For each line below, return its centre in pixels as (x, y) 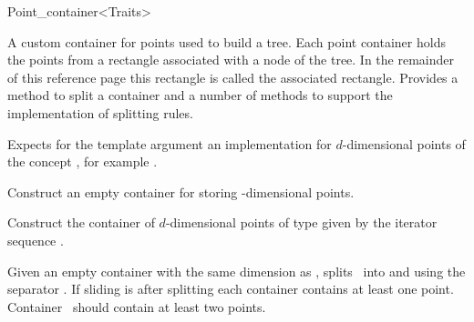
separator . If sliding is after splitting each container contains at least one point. (231, 289)
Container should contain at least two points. (137, 306)
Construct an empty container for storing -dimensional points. (181, 191)
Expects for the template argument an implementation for (170, 143)
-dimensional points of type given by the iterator (301, 222)
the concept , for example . (82, 161)
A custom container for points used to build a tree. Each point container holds (227, 41)
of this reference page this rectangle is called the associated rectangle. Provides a (233, 77)
